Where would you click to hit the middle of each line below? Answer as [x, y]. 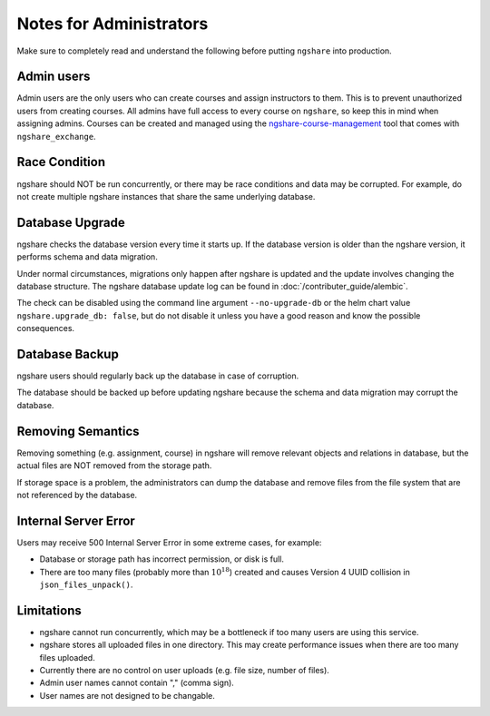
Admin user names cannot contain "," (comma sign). [137, 683]
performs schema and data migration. [87, 257]
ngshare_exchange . [56, 136]
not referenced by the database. [77, 495]
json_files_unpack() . [86, 584]
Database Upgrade [71, 222]
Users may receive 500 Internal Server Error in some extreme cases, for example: [169, 542]
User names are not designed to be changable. [127, 695]
